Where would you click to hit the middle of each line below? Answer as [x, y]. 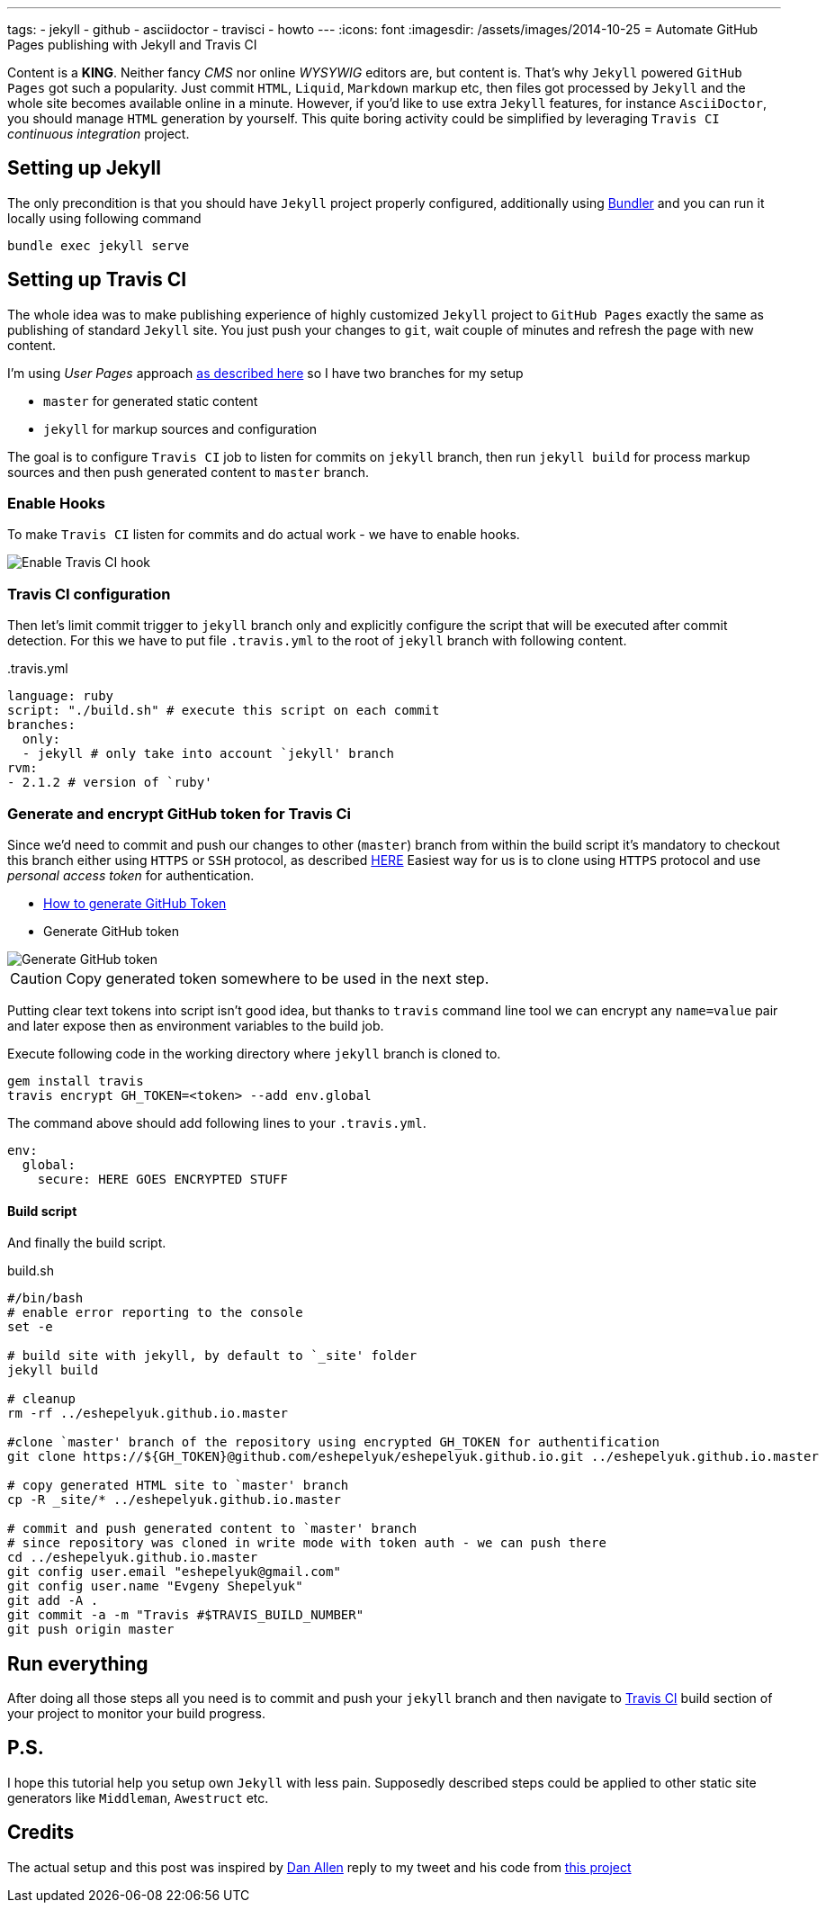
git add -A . [53, 1601]
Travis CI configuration [89, 594]
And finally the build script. [87, 1243]
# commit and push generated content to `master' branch [212, 1529]
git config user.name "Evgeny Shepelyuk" [155, 1586]
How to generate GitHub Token [135, 903]
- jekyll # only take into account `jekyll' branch [208, 754]
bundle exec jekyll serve [99, 245]
